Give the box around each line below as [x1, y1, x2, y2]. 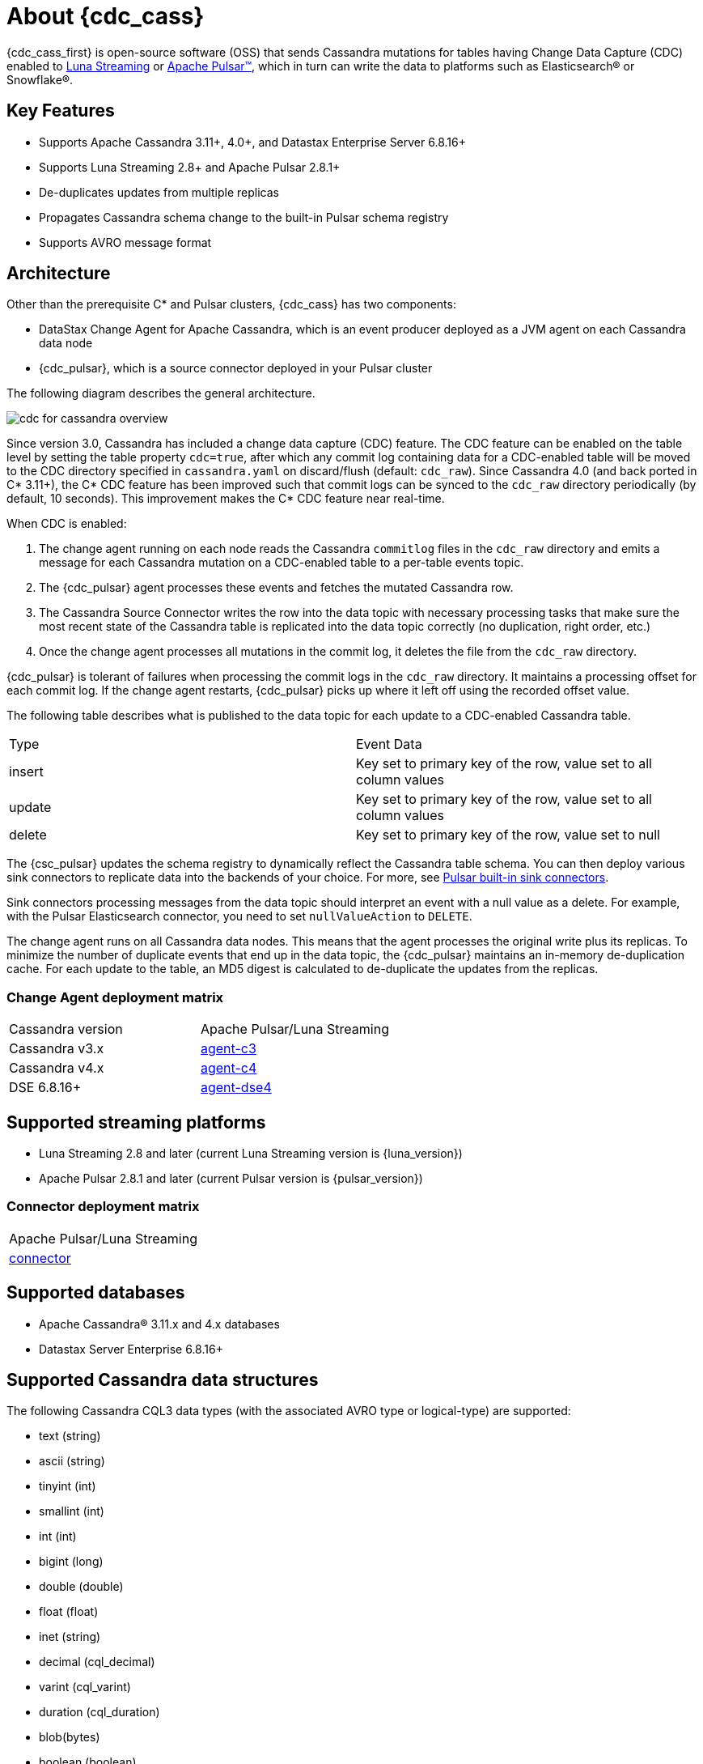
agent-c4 [200, 1060, 257, 1077]
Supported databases [6, 1282, 185, 1303]
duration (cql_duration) [39, 1705, 160, 1719]
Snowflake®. [6, 72, 74, 87]
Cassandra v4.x [9, 1060, 104, 1077]
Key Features [6, 100, 115, 121]
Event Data [356, 736, 422, 753]
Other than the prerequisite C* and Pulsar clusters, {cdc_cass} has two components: [6, 297, 456, 312]
